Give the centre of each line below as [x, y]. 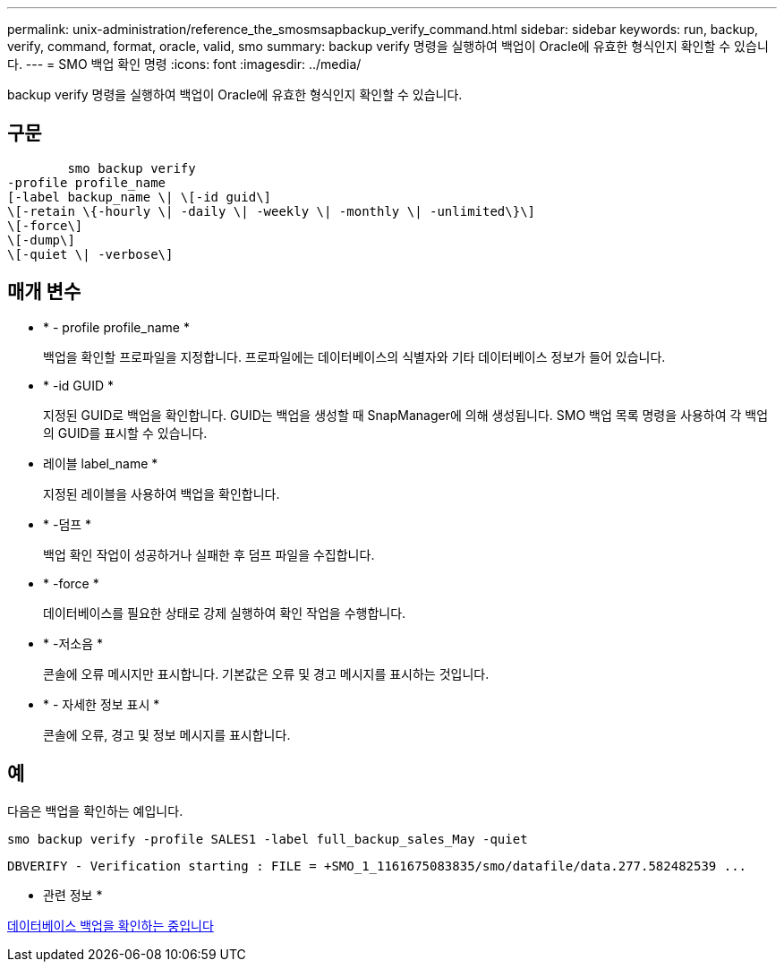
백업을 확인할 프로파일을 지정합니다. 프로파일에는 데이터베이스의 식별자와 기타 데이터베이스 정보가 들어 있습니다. [354, 356]
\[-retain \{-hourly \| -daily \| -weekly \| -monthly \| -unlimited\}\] [272, 211]
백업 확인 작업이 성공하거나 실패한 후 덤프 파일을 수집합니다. [209, 554]
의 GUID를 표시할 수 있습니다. [125, 433]
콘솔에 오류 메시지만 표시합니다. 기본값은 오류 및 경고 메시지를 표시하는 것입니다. [266, 673]
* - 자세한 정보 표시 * [102, 704]
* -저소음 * [73, 643]
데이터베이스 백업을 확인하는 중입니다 [111, 925]
